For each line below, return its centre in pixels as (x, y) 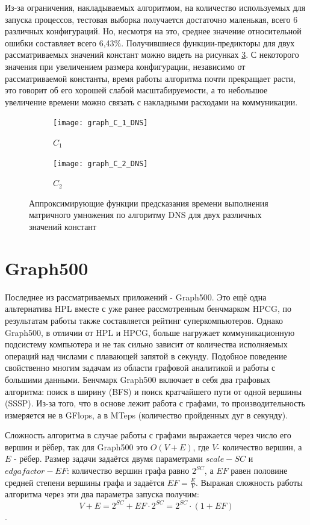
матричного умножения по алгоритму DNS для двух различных (145, 215)
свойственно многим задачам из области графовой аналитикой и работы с (140, 368)
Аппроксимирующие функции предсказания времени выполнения (149, 203)
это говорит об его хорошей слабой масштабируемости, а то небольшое (136, 90)
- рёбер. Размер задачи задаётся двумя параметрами (108, 458)
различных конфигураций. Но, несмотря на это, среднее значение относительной (153, 31)
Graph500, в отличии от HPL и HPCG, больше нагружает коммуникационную (150, 332)
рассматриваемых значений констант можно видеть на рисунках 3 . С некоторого (152, 54)
